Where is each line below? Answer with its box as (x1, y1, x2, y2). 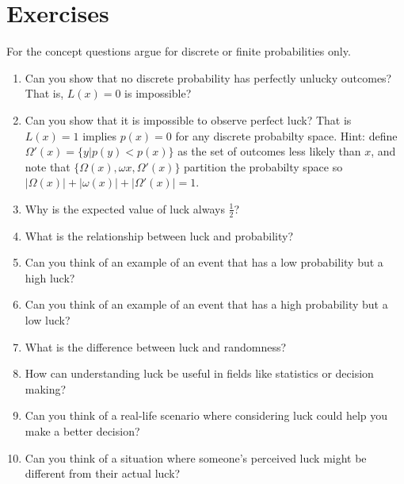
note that (25, 158, 71, 175)
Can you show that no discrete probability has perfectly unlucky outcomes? (25, 69, 392, 86)
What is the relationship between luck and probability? (25, 227, 294, 244)
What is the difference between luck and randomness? (25, 338, 287, 355)
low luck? (25, 312, 71, 328)
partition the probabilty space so (184, 158, 343, 175)
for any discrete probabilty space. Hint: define (175, 127, 398, 144)
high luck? (25, 269, 75, 286)
